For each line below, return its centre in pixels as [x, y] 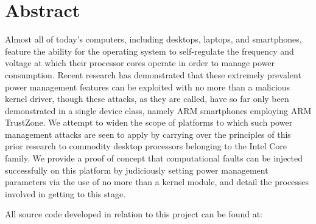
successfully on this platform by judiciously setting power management [137, 170]
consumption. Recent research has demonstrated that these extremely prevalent [153, 74]
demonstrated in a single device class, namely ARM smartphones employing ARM [158, 110]
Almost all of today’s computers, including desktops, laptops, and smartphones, [153, 39]
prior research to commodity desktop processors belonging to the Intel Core [146, 146]
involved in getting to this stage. [65, 193]
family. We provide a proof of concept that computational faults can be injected [154, 158]
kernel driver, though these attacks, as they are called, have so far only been [147, 99]
